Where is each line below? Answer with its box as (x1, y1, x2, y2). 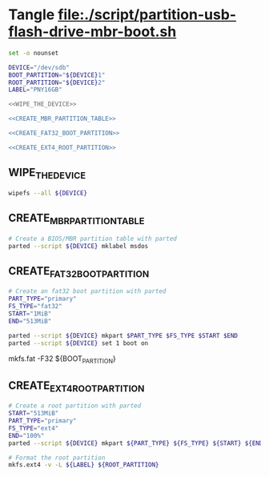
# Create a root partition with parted (8, 402, 142, 410)
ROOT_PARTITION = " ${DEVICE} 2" (8, 78, 106, 86)
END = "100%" (8, 431, 45, 439)
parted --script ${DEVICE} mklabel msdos (8, 242, 149, 250)
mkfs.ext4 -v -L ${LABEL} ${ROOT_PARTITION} (8, 461, 159, 469)
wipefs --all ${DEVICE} (8, 189, 88, 197)
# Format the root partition (8, 454, 106, 462)
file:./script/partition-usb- (57, 6, 237, 24)
